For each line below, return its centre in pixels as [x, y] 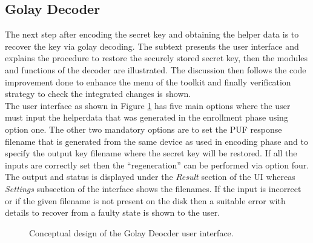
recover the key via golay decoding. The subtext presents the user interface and [152, 46]
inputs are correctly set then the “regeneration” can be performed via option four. [157, 165]
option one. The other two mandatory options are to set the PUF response [143, 129]
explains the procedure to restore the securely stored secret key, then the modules [156, 58]
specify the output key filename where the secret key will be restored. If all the [151, 153]
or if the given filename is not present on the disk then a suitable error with [145, 200]
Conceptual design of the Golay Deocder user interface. [131, 232]
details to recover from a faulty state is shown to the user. [113, 212]
